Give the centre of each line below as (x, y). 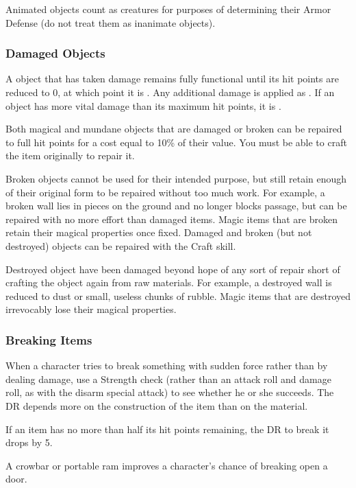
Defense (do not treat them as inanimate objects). (111, 22)
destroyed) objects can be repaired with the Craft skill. (121, 245)
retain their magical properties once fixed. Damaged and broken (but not (159, 232)
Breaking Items (49, 339)
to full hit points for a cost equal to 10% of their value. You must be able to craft (176, 142)
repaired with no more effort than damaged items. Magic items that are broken (171, 219)
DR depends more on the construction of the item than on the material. (157, 405)
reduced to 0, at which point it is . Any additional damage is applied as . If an (170, 92)
